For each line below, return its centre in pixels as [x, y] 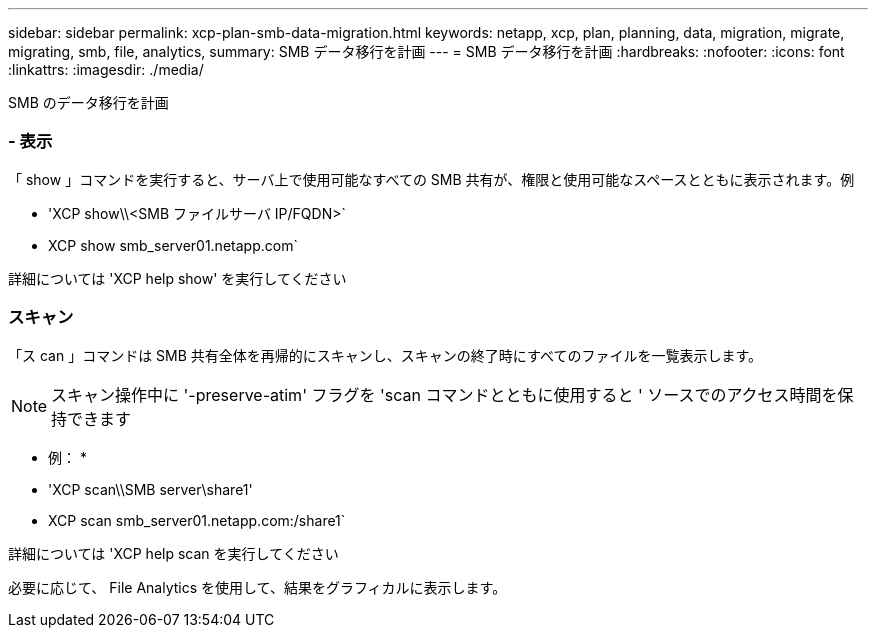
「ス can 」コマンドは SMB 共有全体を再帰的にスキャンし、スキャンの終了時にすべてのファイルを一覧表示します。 [385, 355]
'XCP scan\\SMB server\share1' [150, 489]
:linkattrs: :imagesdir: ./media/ [106, 69]
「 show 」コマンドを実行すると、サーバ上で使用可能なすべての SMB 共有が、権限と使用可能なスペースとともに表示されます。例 [431, 179]
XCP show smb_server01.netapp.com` [173, 245]
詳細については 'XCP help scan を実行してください [173, 553]
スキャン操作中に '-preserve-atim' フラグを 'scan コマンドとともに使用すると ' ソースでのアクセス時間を [444, 394]
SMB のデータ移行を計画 [88, 102]
